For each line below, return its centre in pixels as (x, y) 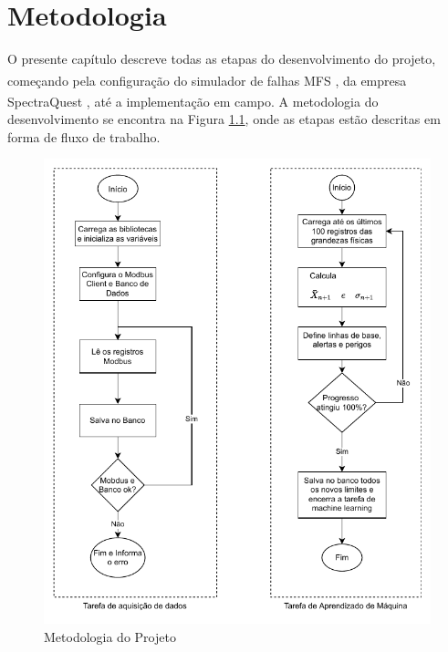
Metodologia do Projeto (110, 636)
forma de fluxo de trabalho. (84, 136)
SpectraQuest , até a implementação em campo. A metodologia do (193, 101)
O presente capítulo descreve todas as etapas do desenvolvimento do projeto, (222, 59)
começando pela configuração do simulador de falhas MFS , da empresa (207, 80)
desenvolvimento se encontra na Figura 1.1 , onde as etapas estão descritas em (224, 119)
